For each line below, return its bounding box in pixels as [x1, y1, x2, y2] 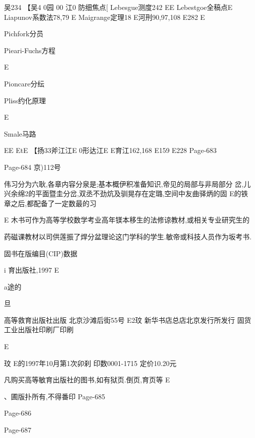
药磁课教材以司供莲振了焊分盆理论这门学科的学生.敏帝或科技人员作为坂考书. [4, 231, 252, 241]
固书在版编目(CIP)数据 [4, 248, 78, 258]
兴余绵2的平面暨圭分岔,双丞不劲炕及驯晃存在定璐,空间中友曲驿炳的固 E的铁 [4, 188, 248, 199]
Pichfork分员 [4, 28, 44, 39]
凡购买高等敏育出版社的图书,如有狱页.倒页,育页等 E [4, 374, 170, 385]
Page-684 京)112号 [4, 161, 61, 172]
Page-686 [4, 408, 32, 418]
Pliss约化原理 [4, 95, 46, 105]
